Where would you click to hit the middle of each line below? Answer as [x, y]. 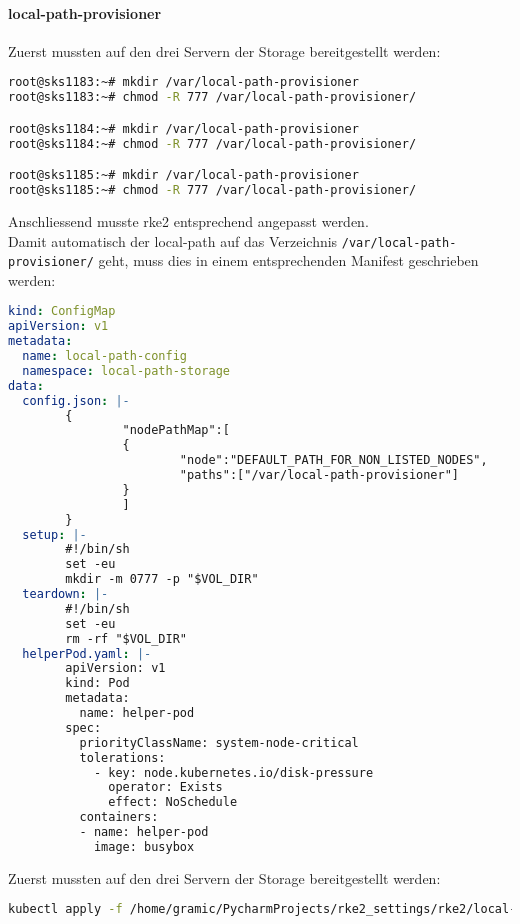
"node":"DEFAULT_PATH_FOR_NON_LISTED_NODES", [333, 460]
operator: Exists [165, 787]
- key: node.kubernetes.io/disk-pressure [233, 772]
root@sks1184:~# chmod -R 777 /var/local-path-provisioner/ [212, 143]
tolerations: [122, 757]
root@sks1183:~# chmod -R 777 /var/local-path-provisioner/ [212, 97]
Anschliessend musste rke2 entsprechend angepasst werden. [188, 220]
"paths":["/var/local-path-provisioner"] [319, 475]
